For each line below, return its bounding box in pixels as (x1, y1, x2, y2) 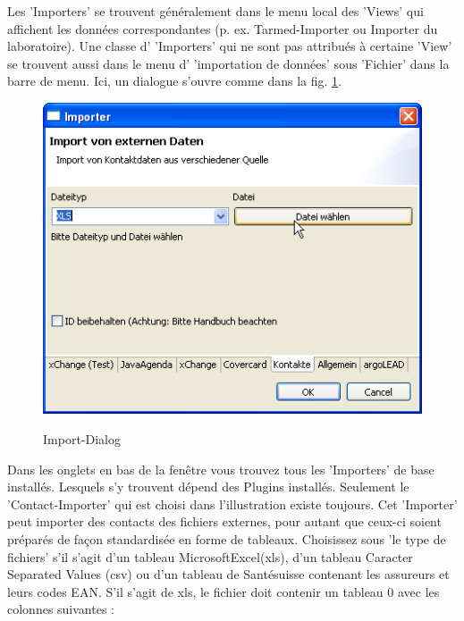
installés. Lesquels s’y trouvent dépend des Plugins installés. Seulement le (7, 477, 409, 496)
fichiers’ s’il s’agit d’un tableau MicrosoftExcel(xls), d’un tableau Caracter (7, 547, 413, 566)
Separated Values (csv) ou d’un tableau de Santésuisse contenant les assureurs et (7, 565, 450, 583)
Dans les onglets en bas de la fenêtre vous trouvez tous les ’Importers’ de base (7, 459, 434, 478)
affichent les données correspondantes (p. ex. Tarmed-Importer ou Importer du (7, 19, 438, 38)
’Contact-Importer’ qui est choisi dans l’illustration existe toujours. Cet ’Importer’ (7, 494, 458, 513)
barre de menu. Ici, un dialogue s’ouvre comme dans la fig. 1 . (7, 71, 342, 90)
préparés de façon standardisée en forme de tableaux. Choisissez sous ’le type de (7, 530, 446, 549)
